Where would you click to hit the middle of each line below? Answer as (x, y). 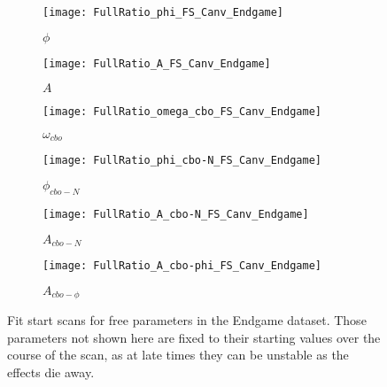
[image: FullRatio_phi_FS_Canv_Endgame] (163, 12)
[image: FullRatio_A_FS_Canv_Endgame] (157, 63)
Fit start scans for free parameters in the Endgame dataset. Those (187, 320)
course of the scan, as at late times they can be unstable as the (178, 355)
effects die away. (51, 372)
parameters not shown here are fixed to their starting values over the (194, 337)
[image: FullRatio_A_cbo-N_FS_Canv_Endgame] (176, 214)
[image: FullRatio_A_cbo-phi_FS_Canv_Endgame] (182, 265)
